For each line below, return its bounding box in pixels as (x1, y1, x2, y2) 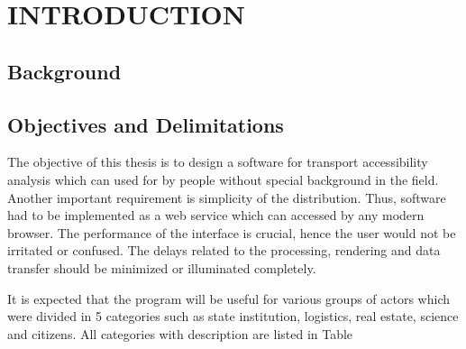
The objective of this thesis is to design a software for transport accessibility (7, 152, 428, 171)
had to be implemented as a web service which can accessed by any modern (7, 206, 425, 225)
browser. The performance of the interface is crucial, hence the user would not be (7, 223, 456, 242)
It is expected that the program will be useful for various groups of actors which (7, 289, 451, 308)
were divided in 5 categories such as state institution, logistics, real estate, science (7, 307, 459, 326)
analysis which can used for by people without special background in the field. (7, 170, 439, 188)
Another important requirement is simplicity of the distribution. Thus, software (7, 188, 446, 207)
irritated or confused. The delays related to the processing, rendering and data (7, 241, 441, 260)
